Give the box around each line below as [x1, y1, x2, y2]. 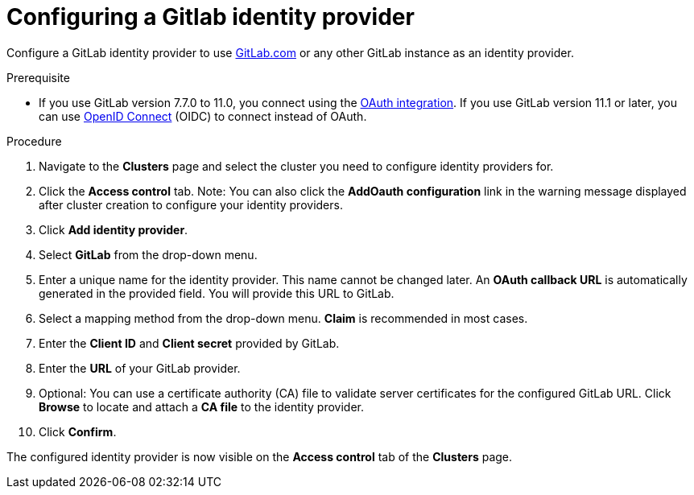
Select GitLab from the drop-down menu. [39, 247, 258, 262]
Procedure [6, 134, 62, 148]
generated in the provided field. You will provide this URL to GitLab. [39, 286, 395, 300]
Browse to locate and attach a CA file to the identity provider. [39, 399, 364, 414]
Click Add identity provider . [39, 222, 188, 237]
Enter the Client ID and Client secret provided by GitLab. [39, 336, 340, 350]
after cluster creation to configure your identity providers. [39, 197, 343, 212]
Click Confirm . [39, 424, 117, 439]
